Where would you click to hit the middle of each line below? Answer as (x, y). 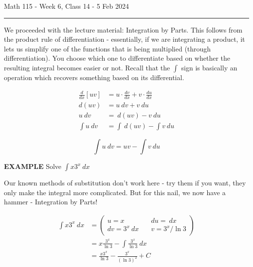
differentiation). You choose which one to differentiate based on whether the (117, 58)
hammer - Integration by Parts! (51, 202)
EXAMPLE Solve (33, 166)
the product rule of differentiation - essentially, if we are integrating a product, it (125, 39)
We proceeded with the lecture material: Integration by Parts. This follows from (123, 29)
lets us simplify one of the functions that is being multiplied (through (108, 48)
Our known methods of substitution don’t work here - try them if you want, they (125, 183)
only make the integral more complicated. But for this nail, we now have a (115, 192)
